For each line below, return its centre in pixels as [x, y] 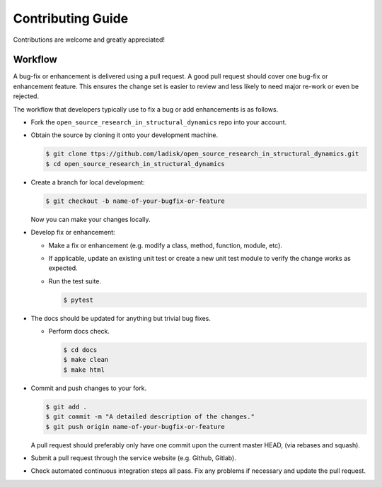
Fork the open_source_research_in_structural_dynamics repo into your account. [158, 122]
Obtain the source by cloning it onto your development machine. [125, 135]
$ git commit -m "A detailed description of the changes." [150, 417]
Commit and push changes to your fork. [89, 388]
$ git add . [66, 407]
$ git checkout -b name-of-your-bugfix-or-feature [135, 201]
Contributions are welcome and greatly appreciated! [89, 40]
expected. [63, 268]
